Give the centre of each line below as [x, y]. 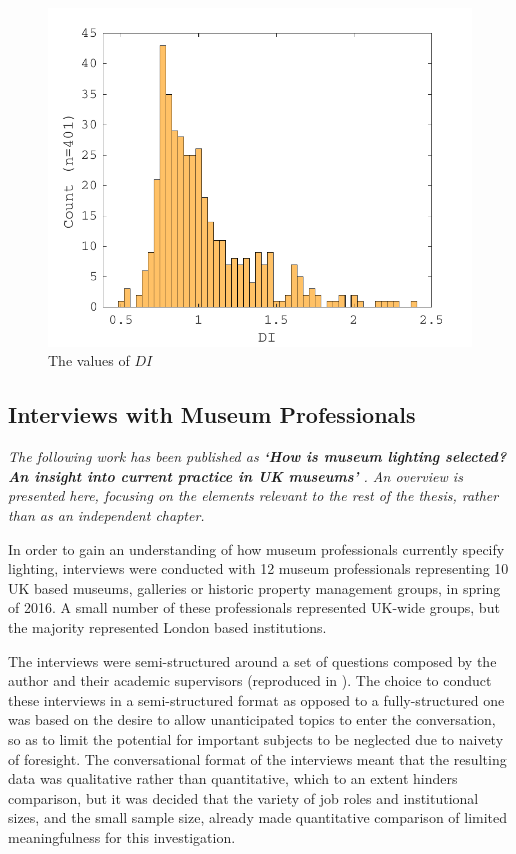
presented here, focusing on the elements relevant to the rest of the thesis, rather [253, 495]
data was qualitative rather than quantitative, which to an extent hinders [233, 778]
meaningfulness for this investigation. [122, 836]
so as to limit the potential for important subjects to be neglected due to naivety [256, 738]
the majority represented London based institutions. [167, 627]
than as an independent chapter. [106, 515]
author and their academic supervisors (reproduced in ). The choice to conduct [250, 680]
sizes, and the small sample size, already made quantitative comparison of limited [258, 817]
